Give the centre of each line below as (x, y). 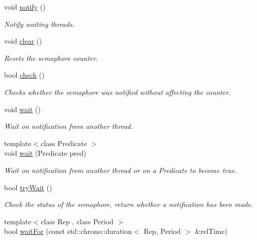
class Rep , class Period (77, 221)
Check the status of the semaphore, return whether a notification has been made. (129, 204)
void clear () (23, 41)
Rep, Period (162, 231)
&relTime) (211, 231)
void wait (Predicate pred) (45, 153)
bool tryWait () (28, 187)
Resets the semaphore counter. (51, 58)
